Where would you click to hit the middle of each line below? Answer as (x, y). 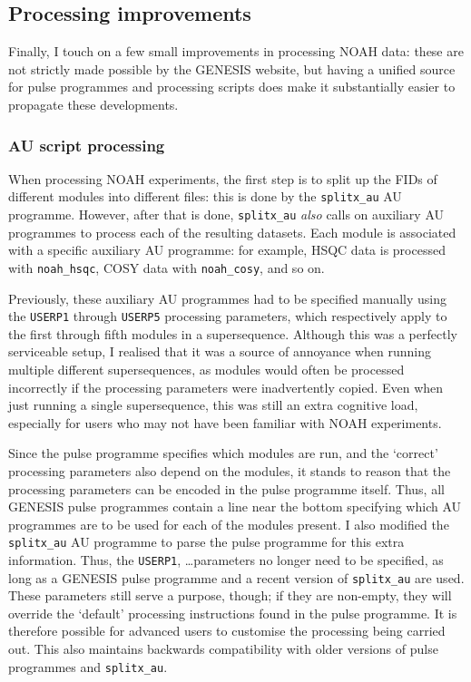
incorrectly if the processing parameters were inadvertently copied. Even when (226, 387)
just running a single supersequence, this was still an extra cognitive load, (213, 405)
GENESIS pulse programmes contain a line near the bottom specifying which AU (235, 507)
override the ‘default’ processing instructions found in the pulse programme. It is (233, 613)
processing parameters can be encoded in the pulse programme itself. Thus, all (226, 488)
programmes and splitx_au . (88, 666)
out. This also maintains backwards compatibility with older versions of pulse (223, 649)
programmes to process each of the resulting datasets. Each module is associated (232, 232)
